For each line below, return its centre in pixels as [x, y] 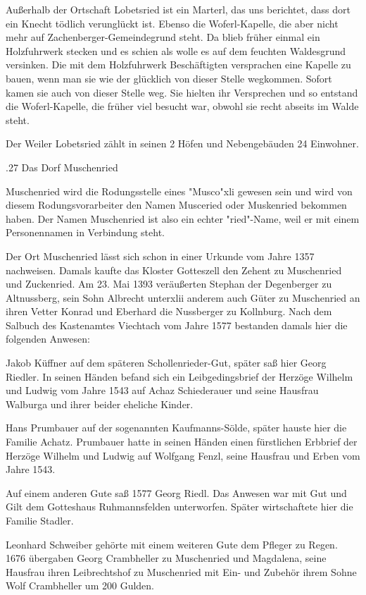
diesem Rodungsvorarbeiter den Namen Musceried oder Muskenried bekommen [176, 205]
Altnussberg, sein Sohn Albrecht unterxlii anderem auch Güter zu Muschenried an [183, 297]
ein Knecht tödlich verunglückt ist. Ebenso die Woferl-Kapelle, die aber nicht [172, 23]
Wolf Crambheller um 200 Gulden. [80, 585]
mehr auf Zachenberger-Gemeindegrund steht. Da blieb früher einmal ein [163, 37]
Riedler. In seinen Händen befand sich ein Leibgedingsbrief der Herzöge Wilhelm [179, 376]
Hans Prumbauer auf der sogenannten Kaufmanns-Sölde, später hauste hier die [176, 428]
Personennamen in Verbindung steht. [86, 232]
